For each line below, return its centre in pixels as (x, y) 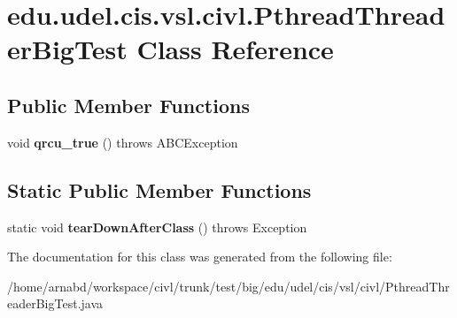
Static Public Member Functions (159, 189)
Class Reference (235, 49)
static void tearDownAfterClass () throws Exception (157, 227)
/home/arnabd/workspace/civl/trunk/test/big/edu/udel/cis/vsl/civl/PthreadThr (228, 286)
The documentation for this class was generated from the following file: (200, 257)
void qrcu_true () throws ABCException (123, 142)
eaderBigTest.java (55, 303)
